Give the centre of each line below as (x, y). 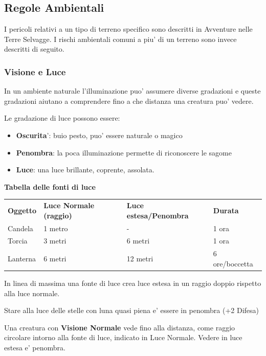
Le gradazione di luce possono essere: (62, 118)
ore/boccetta (233, 263)
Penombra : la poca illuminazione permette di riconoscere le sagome (124, 152)
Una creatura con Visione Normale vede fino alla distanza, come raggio (120, 327)
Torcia (18, 241)
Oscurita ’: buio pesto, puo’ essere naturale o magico (99, 135)
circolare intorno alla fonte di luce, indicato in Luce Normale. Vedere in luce (123, 337)
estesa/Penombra (158, 215)
